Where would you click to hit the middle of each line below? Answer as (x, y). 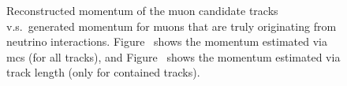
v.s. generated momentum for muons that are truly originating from (172, 26)
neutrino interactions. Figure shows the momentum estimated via (167, 41)
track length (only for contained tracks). (103, 72)
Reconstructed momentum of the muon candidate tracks (142, 10)
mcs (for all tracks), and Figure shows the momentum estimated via (173, 56)
